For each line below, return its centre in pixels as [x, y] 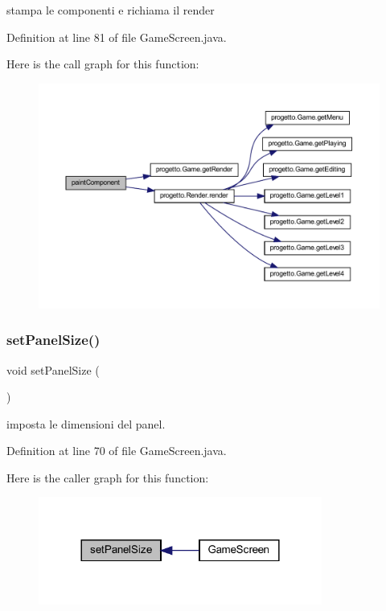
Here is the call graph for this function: [103, 64]
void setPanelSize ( [53, 369]
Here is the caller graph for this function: [108, 477]
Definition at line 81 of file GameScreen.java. [117, 37]
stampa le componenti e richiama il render [111, 10]
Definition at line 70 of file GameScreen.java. [117, 451]
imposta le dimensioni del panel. [86, 423]
